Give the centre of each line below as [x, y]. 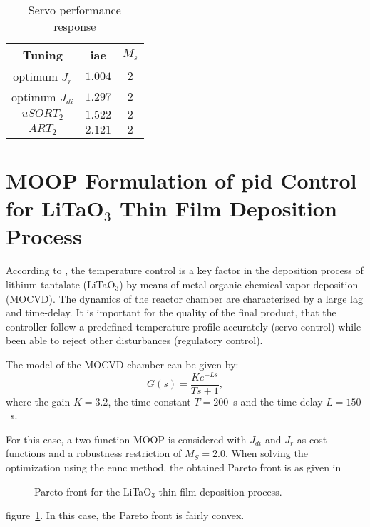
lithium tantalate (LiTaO [61, 284]
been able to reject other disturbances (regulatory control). [134, 340]
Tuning [42, 55]
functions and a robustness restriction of [94, 453]
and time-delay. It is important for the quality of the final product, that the [171, 312]
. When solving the [266, 453]
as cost [312, 439]
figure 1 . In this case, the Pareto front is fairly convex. [125, 515]
